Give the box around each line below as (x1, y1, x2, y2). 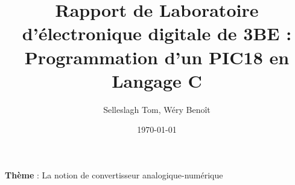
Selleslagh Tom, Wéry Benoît (103, 103, 211, 115)
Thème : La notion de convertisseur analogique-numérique (5, 168, 223, 181)
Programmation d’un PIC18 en (24, 44, 290, 69)
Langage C (112, 68, 202, 92)
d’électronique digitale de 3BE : (22, 21, 292, 46)
